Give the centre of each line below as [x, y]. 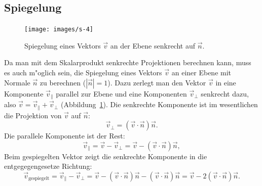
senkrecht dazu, [225, 93]
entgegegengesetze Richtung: [48, 166]
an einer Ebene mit [201, 73]
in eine [226, 82]
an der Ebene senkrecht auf [153, 45]
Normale [17, 82]
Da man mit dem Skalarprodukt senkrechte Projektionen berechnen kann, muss [128, 62]
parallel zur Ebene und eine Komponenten [121, 93]
